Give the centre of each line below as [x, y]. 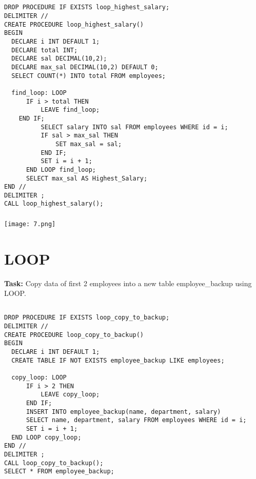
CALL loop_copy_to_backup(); [54, 463]
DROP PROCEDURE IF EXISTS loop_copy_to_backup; [87, 318]
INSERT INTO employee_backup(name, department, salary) [123, 412]
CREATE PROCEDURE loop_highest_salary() [74, 24]
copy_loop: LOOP [39, 378]
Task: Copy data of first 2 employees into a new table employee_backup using [128, 283]
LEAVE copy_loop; [70, 395]
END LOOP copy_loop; [46, 437]
